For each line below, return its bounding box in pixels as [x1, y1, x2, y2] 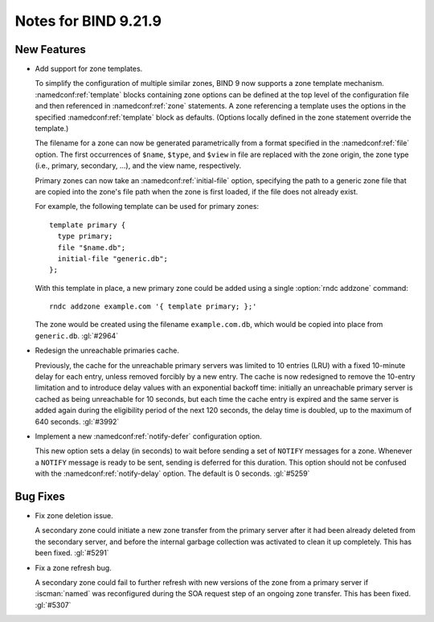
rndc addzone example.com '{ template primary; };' [49, 302, 257, 311]
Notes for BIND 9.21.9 [14, 12, 162, 30]
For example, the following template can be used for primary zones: [35, 202, 260, 211]
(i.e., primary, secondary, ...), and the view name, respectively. [35, 161, 241, 170]
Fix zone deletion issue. [35, 511, 114, 521]
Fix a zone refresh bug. [35, 563, 112, 572]
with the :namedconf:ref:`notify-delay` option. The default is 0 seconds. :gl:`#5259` [35, 469, 310, 478]
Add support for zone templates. [35, 64, 143, 74]
